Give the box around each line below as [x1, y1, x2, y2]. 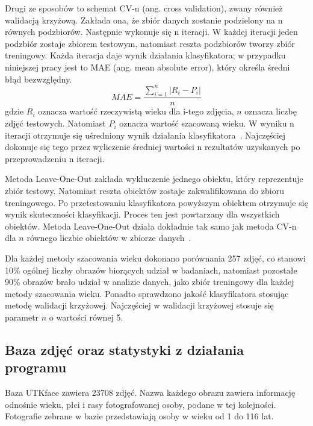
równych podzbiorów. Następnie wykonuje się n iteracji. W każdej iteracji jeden [5, 25, 298, 38]
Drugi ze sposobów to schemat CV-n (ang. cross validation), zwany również [5, 2, 283, 14]
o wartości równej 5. [49, 310, 123, 323]
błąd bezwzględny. [5, 72, 72, 85]
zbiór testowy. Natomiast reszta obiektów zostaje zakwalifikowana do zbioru [5, 184, 284, 197]
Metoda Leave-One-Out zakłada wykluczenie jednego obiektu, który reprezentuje [5, 172, 303, 185]
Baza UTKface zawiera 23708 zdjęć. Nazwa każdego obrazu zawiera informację [5, 386, 296, 399]
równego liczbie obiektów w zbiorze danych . [26, 231, 191, 244]
